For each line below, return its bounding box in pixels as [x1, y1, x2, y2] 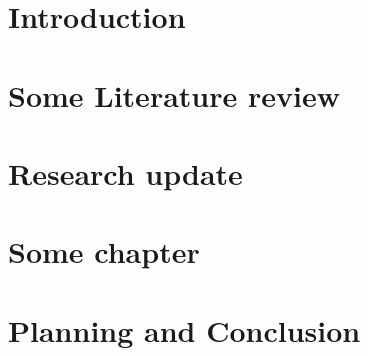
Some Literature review [8, 74, 340, 115]
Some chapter [8, 231, 200, 272]
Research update [8, 152, 243, 193]
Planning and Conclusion [8, 309, 361, 350]
